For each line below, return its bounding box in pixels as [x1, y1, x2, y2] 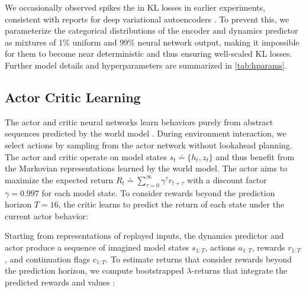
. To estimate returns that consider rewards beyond [105, 252, 292, 265]
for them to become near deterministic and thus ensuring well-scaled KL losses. [5, 47, 292, 60]
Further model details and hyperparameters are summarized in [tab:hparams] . [5, 59, 287, 71]
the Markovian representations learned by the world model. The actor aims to [5, 162, 288, 174]
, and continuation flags [5, 252, 90, 265]
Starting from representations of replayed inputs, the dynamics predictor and [5, 229, 284, 242]
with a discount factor [187, 173, 267, 186]
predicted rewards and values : [5, 275, 115, 288]
